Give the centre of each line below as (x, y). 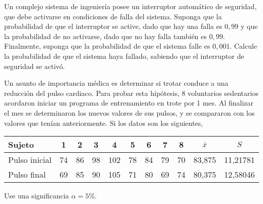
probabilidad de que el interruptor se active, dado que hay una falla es (113, 26)
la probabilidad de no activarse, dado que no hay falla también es (106, 36)
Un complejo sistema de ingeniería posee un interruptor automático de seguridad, (130, 6)
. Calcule (243, 46)
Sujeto (21, 145)
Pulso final (27, 175)
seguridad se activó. (34, 66)
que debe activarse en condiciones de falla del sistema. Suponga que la (113, 16)
